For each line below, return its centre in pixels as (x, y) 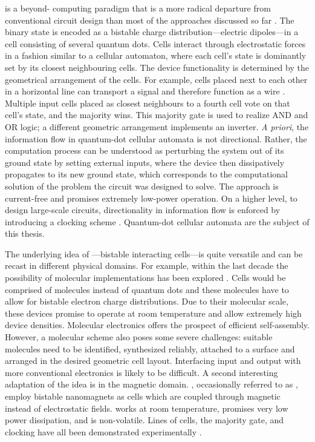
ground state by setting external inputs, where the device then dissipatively (145, 162)
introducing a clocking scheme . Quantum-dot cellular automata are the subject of (157, 221)
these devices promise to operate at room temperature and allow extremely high (153, 313)
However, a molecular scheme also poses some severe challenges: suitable (139, 337)
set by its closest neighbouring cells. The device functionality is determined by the (157, 67)
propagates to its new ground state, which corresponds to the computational (146, 174)
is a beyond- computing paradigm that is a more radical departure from (138, 8)
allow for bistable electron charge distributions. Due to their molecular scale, (147, 301)
